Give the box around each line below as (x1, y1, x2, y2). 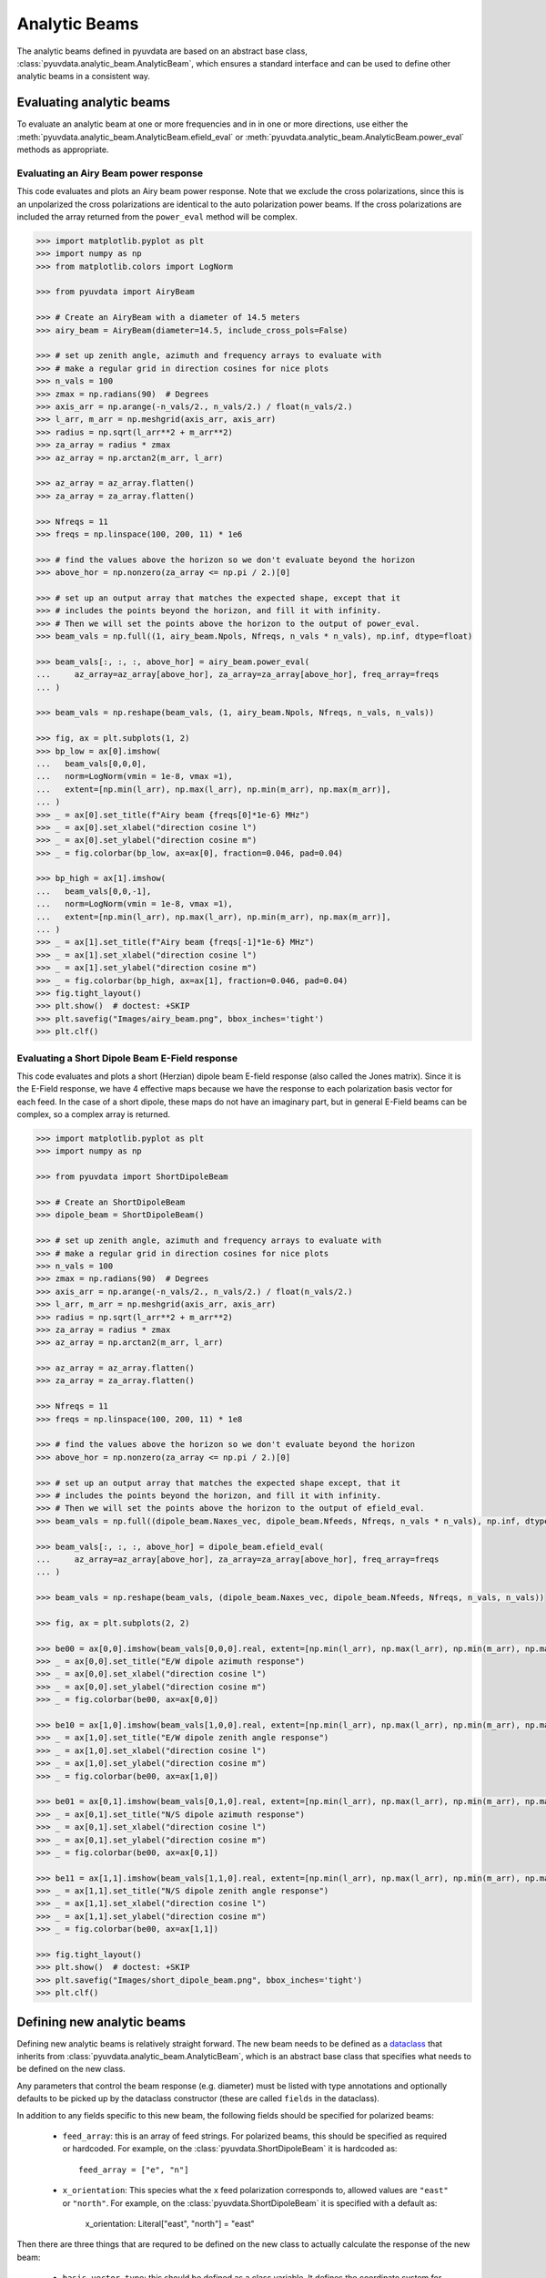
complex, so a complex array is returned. (16, 1109, 171, 1120)
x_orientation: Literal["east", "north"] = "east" (85, 2219, 255, 2229)
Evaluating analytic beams (16, 95, 171, 110)
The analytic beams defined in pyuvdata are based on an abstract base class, (16, 46, 308, 56)
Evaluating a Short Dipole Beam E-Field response (16, 1052, 238, 1064)
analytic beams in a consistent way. (16, 71, 150, 82)
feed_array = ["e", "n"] (78, 2164, 189, 2175)
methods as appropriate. (16, 144, 109, 155)
